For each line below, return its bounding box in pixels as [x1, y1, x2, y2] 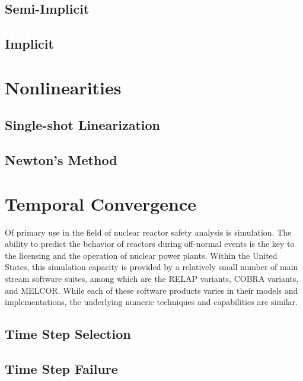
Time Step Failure [5, 359, 118, 377]
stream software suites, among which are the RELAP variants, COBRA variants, [5, 272, 299, 284]
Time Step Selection [5, 325, 131, 343]
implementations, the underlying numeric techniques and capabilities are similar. [5, 296, 298, 308]
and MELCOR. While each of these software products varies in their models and [5, 284, 298, 296]
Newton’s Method [5, 151, 117, 169]
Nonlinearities [5, 75, 122, 99]
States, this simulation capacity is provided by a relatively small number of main [5, 261, 298, 273]
